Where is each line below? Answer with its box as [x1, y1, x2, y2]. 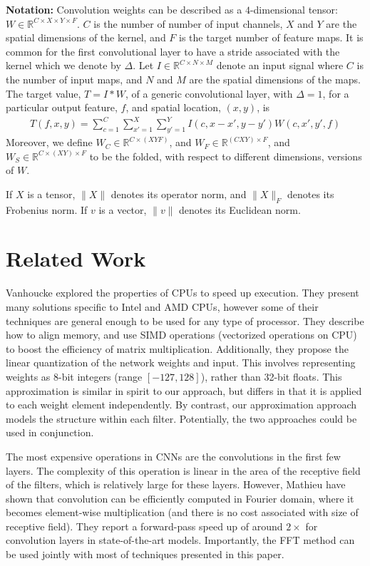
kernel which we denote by [6, 58, 121, 73]
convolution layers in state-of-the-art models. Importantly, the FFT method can [6, 532, 355, 547]
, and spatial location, [125, 100, 221, 115]
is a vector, [98, 202, 147, 217]
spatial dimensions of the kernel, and [6, 30, 166, 45]
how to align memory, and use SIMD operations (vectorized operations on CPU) [6, 327, 357, 342]
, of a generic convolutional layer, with [125, 86, 293, 101]
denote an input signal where [216, 58, 344, 73]
